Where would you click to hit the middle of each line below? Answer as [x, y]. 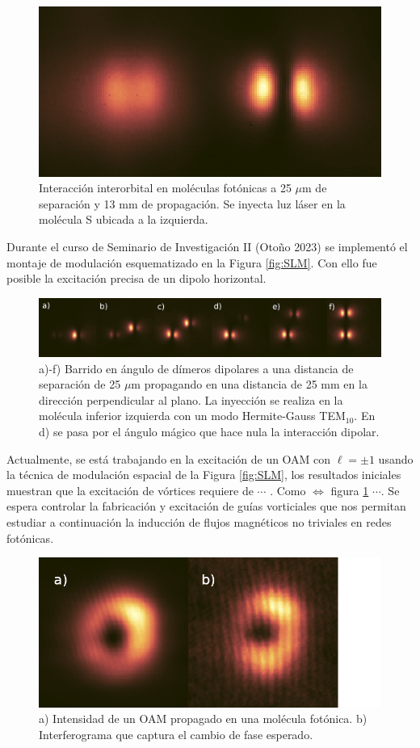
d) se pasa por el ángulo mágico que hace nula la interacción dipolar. [209, 432]
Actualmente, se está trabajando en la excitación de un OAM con [169, 458]
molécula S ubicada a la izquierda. [124, 219]
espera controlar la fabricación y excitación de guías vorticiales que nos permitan [206, 506]
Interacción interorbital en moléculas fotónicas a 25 [165, 188]
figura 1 [350, 490]
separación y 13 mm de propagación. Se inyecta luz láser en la [192, 203]
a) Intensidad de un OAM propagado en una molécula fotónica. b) [203, 719]
